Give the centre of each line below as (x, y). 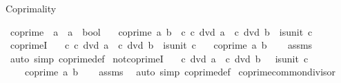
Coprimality (31, 8)
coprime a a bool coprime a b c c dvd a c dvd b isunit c (161, 31)
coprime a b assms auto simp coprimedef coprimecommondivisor (180, 72)
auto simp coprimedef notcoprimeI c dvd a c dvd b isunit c (159, 58)
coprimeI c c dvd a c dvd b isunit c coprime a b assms (161, 45)
